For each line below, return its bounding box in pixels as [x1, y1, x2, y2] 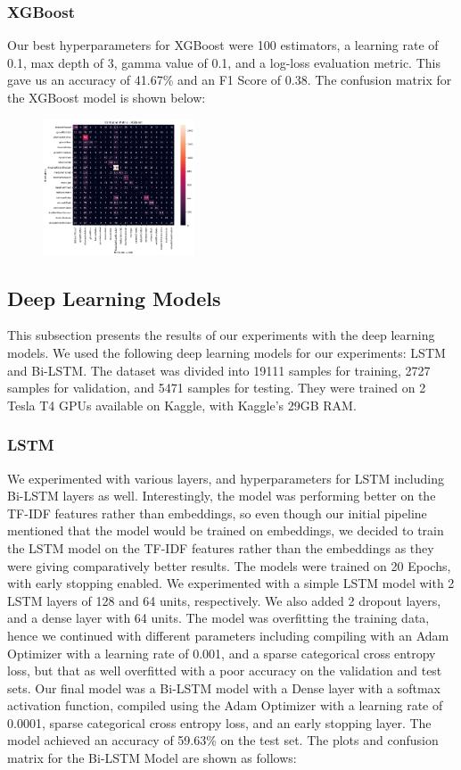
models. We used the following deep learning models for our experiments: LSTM [7, 343, 446, 361]
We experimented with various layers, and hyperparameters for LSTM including [7, 468, 444, 487]
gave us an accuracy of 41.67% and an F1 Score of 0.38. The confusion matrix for [7, 70, 452, 89]
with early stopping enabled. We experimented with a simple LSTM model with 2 [7, 574, 455, 592]
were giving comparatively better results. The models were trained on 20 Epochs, [7, 556, 451, 575]
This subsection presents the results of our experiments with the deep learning [7, 326, 435, 344]
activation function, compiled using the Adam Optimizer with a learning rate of [7, 696, 443, 715]
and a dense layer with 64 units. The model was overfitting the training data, [7, 609, 430, 627]
